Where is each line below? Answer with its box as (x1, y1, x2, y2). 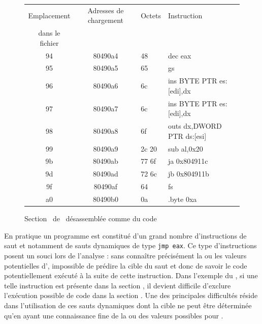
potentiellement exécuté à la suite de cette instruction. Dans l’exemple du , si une (4, 270, 258, 281)
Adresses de (87, 5, 124, 15)
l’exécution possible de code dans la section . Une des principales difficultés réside (4, 290, 258, 301)
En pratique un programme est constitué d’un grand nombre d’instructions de (4, 230, 247, 241)
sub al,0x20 (168, 143, 203, 154)
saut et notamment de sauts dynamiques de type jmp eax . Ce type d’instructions (4, 240, 257, 251)
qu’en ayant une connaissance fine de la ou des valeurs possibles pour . (4, 310, 223, 320)
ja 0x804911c (168, 156, 208, 166)
